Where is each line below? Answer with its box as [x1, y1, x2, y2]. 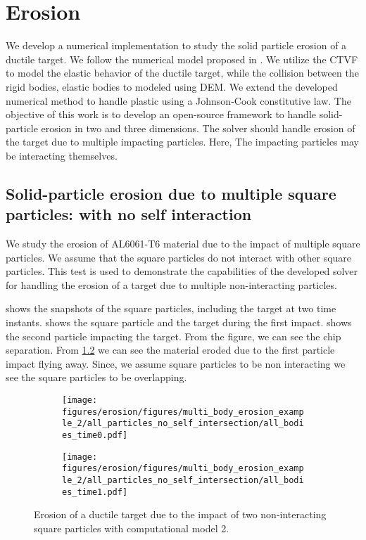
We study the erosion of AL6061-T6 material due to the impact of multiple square [6, 236, 360, 251]
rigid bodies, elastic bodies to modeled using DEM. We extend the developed [6, 79, 338, 94]
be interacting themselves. [6, 148, 118, 162]
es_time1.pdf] [62, 487, 128, 497]
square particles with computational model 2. [34, 520, 229, 535]
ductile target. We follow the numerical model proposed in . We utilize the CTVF [6, 51, 358, 66]
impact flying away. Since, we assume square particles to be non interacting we [6, 356, 346, 371]
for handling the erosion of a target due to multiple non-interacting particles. [6, 277, 337, 292]
